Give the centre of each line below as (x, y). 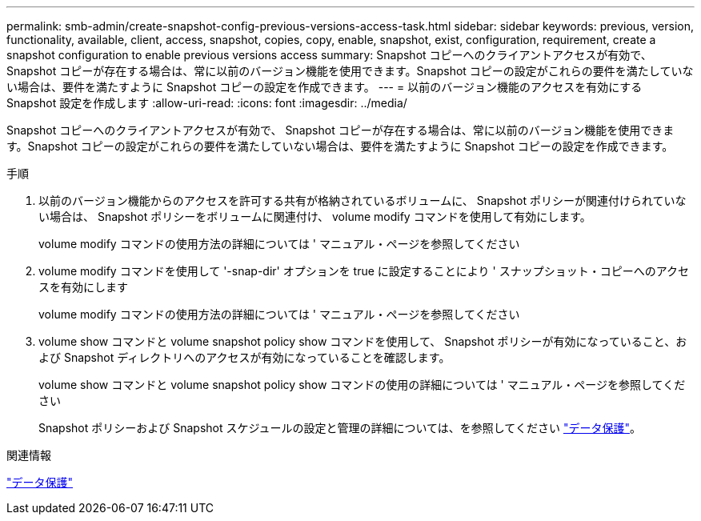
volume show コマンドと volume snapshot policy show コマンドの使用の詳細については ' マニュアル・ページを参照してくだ (362, 385)
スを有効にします (83, 287)
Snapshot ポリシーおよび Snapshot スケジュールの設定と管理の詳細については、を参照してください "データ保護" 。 (340, 428)
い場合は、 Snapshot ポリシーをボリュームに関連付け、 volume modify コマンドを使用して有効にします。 (315, 216)
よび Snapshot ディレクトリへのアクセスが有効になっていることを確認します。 (244, 357)
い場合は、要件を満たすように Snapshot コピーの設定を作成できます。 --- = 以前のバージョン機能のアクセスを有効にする (324, 87)
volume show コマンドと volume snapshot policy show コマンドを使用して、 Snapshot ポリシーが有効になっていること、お (363, 341)
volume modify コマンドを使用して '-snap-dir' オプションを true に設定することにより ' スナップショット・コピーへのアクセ (364, 271)
